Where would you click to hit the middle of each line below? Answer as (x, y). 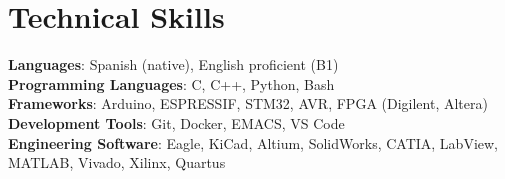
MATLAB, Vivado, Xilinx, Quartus (117, 162)
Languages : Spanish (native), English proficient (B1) (173, 64)
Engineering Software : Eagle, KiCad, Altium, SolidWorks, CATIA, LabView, (253, 142)
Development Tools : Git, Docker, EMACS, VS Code (176, 122)
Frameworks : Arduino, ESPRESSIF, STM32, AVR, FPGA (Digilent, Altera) (248, 103)
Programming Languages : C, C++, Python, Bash (171, 83)
